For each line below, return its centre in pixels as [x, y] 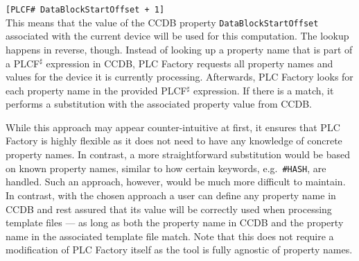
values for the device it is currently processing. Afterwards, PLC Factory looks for [179, 77]
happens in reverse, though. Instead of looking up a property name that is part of [179, 49]
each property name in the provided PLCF [96, 90]
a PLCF [23, 63]
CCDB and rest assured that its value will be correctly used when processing [169, 209]
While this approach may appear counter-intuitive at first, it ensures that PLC [173, 127]
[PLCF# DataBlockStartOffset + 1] [85, 10]
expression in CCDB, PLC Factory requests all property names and [190, 63]
